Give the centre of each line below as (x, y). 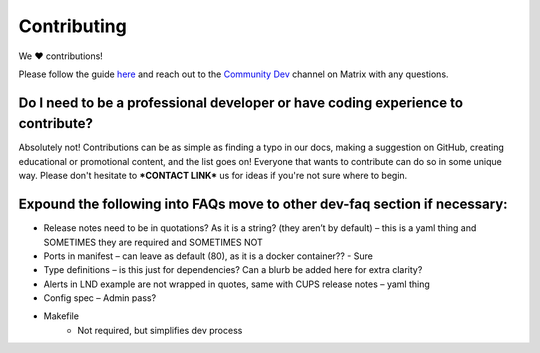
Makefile (61, 316)
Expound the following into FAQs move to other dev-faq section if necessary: (263, 204)
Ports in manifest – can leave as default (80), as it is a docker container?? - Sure (208, 256)
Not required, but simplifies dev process (160, 330)
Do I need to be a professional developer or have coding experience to (241, 102)
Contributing (72, 26)
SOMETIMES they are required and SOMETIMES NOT (153, 242)
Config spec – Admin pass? (100, 298)
